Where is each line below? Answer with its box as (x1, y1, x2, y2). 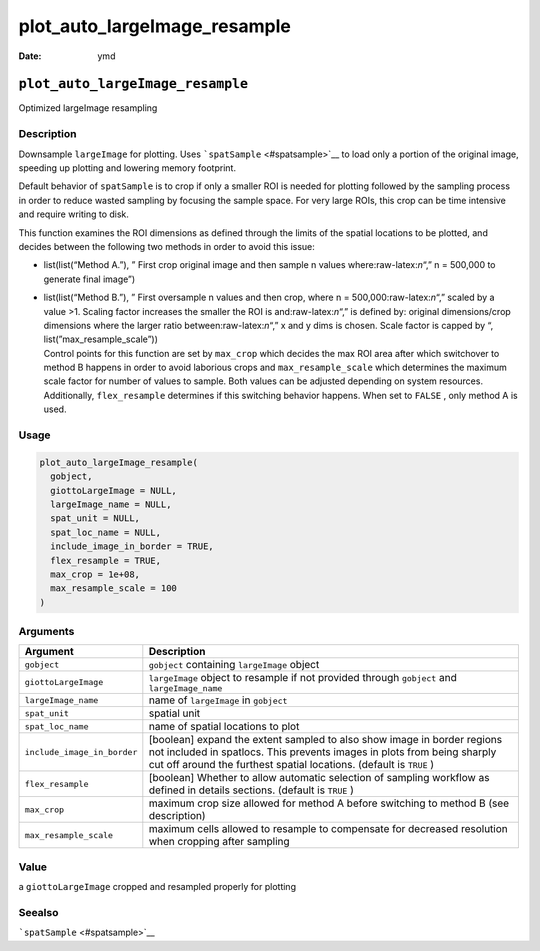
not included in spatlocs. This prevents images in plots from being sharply (148, 745, 497, 759)
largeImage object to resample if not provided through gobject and (148, 671, 457, 685)
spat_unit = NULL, (50, 513, 140, 524)
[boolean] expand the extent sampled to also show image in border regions (148, 733, 503, 747)
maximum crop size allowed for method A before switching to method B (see (148, 796, 510, 810)
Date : (18, 50, 42, 62)
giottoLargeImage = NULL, (50, 485, 177, 496)
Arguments (18, 625, 75, 639)
